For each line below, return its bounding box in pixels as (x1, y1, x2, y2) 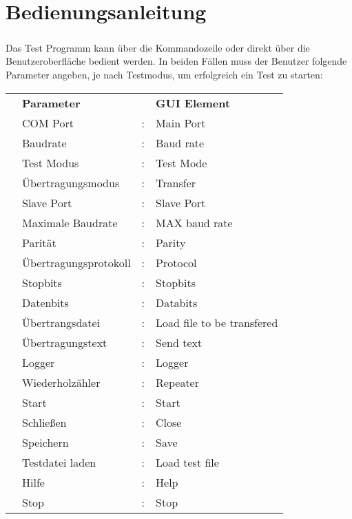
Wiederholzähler (22, 374, 101, 390)
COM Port (22, 114, 74, 131)
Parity (156, 234, 186, 251)
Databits (156, 294, 198, 310)
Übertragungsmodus (22, 174, 120, 191)
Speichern (22, 434, 69, 450)
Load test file (156, 454, 219, 470)
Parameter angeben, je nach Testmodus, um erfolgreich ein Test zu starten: (6, 67, 323, 81)
